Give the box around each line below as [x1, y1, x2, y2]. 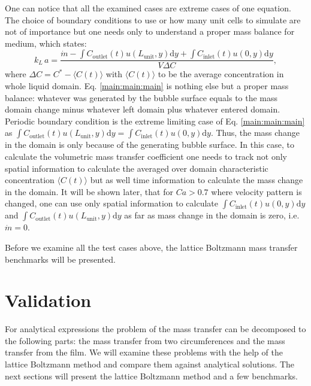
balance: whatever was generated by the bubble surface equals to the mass [5, 91, 278, 104]
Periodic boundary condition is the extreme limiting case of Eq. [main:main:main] [5, 114, 305, 127]
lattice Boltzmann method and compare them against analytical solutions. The [5, 358, 295, 370]
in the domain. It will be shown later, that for [5, 185, 173, 197]
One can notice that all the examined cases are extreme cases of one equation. [5, 2, 291, 14]
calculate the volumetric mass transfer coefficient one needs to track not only [5, 150, 287, 162]
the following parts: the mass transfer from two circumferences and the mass [5, 334, 285, 347]
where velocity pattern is [211, 185, 302, 197]
